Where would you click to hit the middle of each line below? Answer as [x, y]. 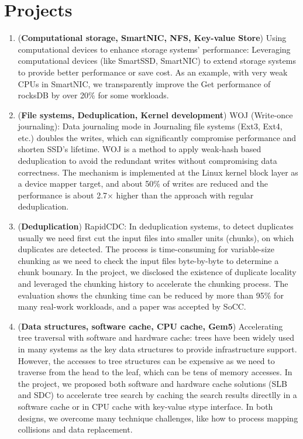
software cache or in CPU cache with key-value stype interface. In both [145, 406]
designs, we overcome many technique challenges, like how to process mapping [158, 418]
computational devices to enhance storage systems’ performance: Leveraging [154, 49]
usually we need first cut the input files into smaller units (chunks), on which [156, 237]
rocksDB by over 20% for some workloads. [93, 95]
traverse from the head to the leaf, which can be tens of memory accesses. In [155, 372]
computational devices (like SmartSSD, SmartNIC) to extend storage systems [157, 61]
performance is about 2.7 [63, 195]
